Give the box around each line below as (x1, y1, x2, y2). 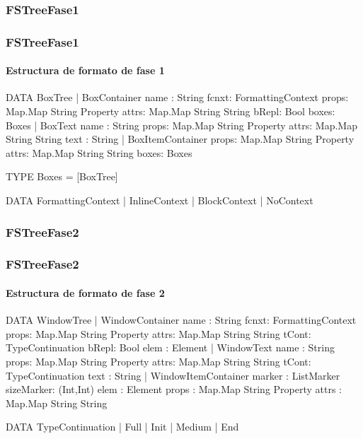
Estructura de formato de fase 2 (6, 285, 165, 300)
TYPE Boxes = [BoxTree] (6, 169, 118, 184)
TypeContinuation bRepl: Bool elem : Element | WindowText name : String (6, 340, 335, 355)
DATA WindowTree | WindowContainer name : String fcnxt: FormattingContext (6, 312, 357, 327)
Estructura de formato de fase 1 (6, 63, 165, 78)
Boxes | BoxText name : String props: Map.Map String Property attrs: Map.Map (6, 117, 357, 132)
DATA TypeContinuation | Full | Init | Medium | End (6, 419, 239, 434)
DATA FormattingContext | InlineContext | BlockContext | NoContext (6, 193, 313, 208)
